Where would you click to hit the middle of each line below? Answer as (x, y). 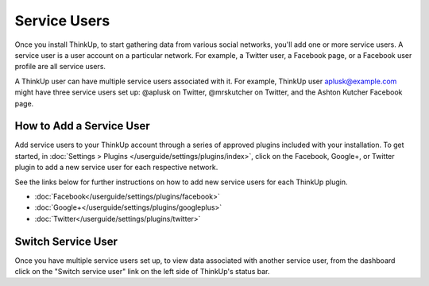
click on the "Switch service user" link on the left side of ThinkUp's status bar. (142, 272)
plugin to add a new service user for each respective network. (116, 168)
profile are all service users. (60, 67)
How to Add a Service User (82, 126)
